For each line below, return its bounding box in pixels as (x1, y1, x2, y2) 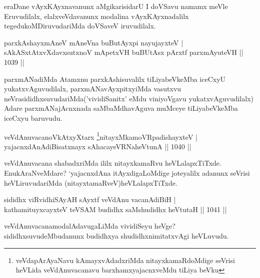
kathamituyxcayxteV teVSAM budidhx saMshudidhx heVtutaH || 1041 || (4, 204, 227, 214)
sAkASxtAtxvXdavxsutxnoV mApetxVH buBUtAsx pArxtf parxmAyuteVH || (4, 47, 243, 57)
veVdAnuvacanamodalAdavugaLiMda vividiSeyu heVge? (4, 221, 175, 231)
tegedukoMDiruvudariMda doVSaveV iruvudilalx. (4, 20, 156, 31)
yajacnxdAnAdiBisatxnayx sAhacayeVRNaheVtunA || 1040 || (4, 141, 191, 151)
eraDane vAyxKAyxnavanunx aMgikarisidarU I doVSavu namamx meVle (4, 1, 228, 11)
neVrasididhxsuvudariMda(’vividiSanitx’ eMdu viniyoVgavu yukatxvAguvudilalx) (4, 93, 253, 103)
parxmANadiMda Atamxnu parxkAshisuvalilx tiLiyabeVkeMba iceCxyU (4, 73, 226, 84)
